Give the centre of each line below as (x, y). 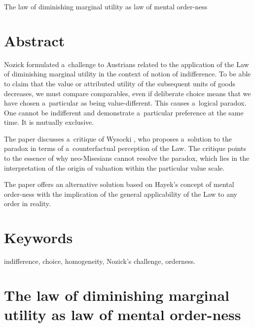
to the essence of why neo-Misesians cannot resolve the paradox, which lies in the (127, 158)
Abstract (35, 40)
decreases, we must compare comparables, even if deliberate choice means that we (127, 93)
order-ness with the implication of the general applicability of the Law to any (121, 194)
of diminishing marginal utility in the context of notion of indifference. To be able (127, 74)
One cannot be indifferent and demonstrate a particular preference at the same (124, 112)
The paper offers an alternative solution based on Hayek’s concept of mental (119, 184)
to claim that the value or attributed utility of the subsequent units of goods (120, 83)
